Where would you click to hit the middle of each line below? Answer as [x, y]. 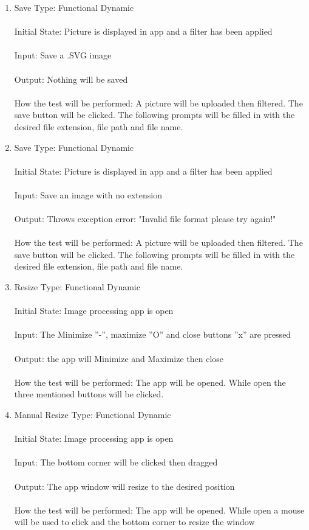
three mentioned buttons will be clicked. [89, 394]
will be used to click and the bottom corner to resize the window [134, 522]
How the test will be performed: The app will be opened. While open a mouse [159, 510]
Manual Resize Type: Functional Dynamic [93, 414]
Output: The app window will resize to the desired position [124, 486]
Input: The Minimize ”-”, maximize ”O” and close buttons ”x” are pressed [153, 334]
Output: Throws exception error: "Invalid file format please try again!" [145, 219]
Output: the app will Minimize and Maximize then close [119, 358]
